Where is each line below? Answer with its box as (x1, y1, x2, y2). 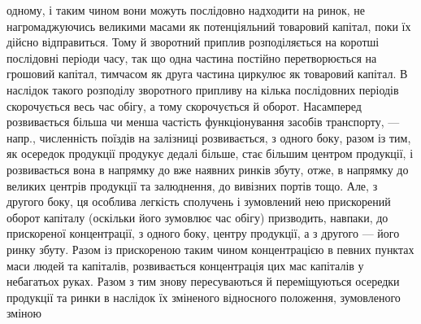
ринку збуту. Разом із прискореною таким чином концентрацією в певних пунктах (7, 240, 414, 257)
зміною (7, 304, 42, 322)
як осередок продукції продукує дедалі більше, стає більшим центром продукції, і (7, 145, 414, 162)
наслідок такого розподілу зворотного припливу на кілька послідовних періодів (7, 81, 399, 98)
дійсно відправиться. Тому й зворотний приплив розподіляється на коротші (7, 33, 380, 50)
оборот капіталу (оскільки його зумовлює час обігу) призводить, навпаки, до (7, 208, 388, 225)
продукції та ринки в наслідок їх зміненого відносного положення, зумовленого (7, 288, 401, 305)
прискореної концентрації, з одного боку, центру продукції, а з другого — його (7, 225, 400, 242)
